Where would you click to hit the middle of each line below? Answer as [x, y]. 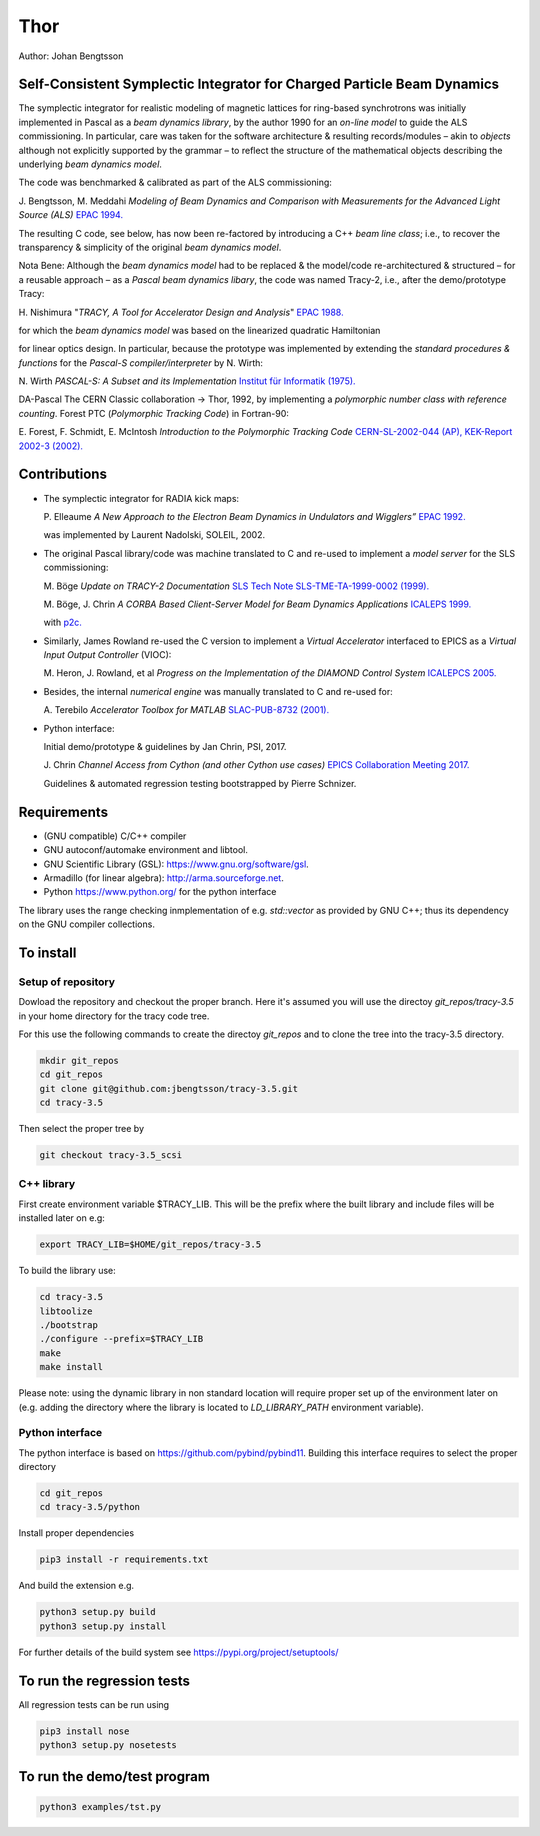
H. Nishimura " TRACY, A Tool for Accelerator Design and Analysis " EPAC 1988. [181, 312]
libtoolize [66, 1311]
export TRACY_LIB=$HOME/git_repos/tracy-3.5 [150, 1244]
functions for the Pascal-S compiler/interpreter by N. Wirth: [141, 362]
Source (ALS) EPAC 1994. [71, 215]
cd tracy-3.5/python [89, 1507]
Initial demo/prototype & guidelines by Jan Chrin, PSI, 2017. [165, 747]
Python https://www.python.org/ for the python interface [160, 892]
